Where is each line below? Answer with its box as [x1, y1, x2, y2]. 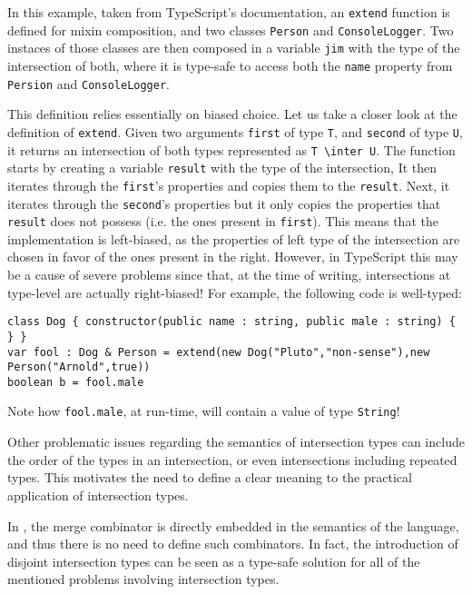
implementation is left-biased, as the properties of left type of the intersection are [7, 229, 460, 248]
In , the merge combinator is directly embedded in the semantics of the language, [7, 516, 459, 535]
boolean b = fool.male [7, 375, 144, 389]
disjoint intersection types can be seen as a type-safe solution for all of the [7, 551, 420, 570]
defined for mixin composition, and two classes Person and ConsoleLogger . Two [7, 20, 454, 39]
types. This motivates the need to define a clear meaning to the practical [7, 468, 412, 487]
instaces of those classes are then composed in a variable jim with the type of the [7, 38, 460, 57]
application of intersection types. [7, 485, 189, 504]
